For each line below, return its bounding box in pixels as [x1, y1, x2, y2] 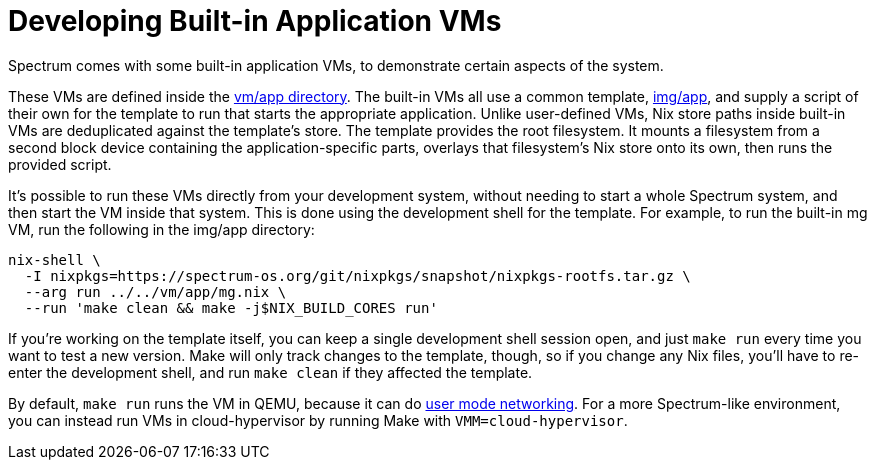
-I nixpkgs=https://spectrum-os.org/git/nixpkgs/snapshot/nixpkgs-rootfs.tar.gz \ [24, 267, 691, 284]
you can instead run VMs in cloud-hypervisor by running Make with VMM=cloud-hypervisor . [8, 411, 628, 429]
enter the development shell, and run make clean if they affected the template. [8, 363, 533, 381]
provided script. [8, 155, 112, 173]
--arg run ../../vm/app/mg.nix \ [24, 283, 287, 300]
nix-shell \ [8, 251, 101, 268]
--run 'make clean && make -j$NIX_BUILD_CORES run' [24, 299, 438, 316]
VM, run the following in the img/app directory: [8, 220, 315, 238]
